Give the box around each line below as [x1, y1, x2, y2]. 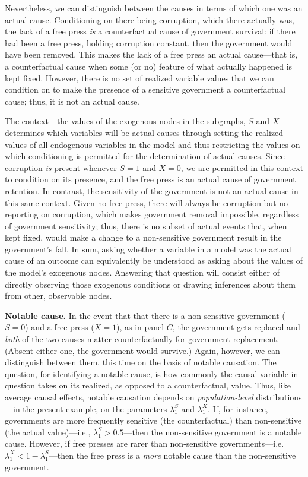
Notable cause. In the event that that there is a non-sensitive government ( [5, 309, 285, 321]
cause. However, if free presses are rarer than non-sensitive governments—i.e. [5, 437, 284, 450]
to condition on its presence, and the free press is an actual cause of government [5, 173, 296, 185]
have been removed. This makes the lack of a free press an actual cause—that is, [5, 48, 298, 61]
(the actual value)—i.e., [5, 425, 91, 438]
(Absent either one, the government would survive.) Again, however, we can [5, 344, 280, 356]
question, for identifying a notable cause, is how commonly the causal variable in [5, 367, 299, 380]
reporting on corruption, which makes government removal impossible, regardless [5, 208, 299, 220]
